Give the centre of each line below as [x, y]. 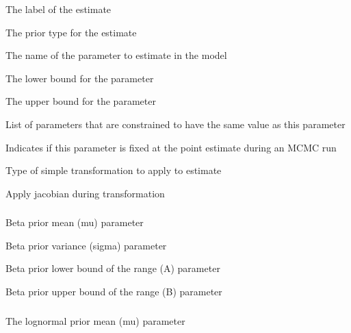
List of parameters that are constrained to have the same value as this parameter [175, 124]
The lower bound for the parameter [80, 78]
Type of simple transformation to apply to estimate [114, 170]
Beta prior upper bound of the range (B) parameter [114, 292]
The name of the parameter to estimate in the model [116, 55]
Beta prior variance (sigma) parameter [86, 245]
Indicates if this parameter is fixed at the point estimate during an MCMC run [171, 147]
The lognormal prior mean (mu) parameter [95, 320]
